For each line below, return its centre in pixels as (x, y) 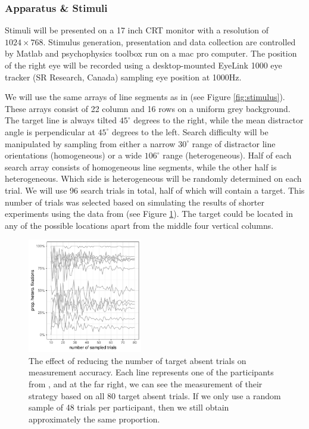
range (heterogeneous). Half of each (227, 155)
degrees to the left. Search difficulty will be (190, 131)
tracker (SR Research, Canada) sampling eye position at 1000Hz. (123, 77)
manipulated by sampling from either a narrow (90, 143)
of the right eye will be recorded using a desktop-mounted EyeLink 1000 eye (143, 65)
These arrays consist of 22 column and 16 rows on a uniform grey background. (148, 108)
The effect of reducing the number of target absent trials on (138, 360)
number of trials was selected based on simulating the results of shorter (135, 202)
